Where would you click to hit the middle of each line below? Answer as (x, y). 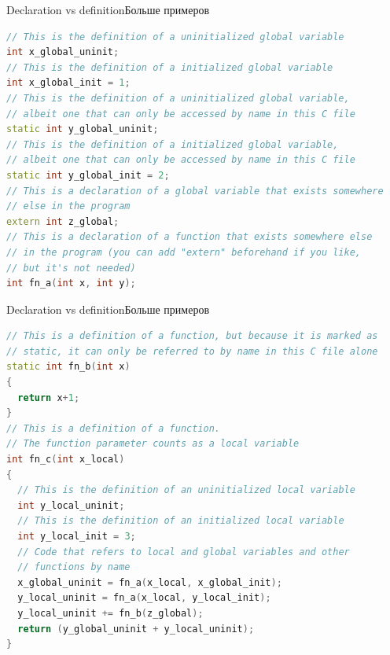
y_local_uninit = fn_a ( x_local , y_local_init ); (144, 598)
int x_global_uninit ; (63, 52)
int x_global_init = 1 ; (68, 83)
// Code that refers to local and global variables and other (184, 552)
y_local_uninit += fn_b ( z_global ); (110, 613)
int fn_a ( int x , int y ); (71, 283)
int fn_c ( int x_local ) (66, 460)
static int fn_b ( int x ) (68, 367)
